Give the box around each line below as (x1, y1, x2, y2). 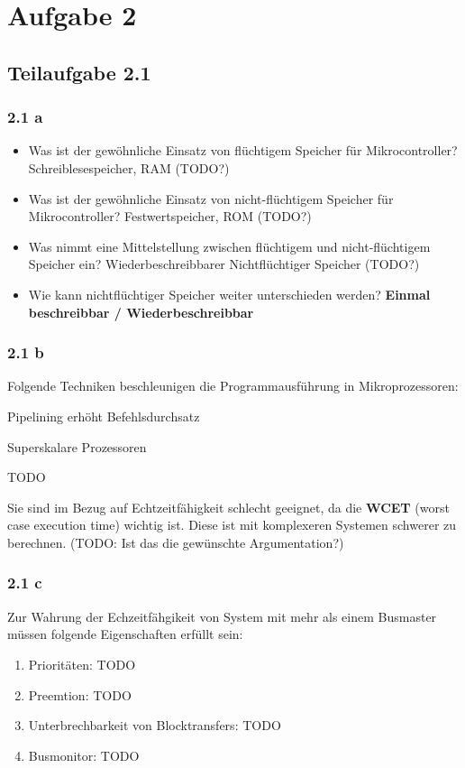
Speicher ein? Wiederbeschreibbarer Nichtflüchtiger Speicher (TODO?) (28, 254, 420, 273)
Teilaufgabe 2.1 (7, 58, 151, 86)
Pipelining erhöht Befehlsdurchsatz (7, 406, 200, 425)
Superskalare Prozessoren (7, 437, 147, 456)
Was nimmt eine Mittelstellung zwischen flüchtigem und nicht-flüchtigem (28, 236, 431, 255)
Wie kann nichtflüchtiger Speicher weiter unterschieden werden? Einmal (28, 284, 431, 303)
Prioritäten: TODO (28, 654, 136, 673)
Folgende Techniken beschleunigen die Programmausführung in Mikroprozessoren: (7, 376, 459, 395)
